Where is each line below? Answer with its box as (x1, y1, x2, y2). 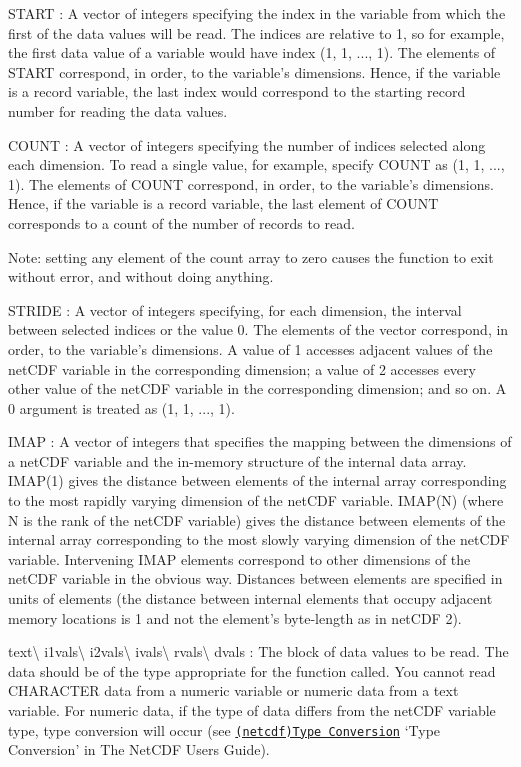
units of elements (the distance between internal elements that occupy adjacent (8, 588, 493, 609)
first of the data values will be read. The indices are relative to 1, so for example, (8, 22, 505, 43)
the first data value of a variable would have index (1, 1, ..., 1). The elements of (8, 42, 496, 63)
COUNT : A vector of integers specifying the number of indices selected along (8, 134, 486, 155)
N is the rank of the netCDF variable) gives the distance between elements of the (8, 509, 506, 530)
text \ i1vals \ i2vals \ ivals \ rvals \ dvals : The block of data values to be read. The (8, 641, 509, 662)
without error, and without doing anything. (8, 266, 274, 287)
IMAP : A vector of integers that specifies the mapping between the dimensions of (8, 431, 512, 452)
